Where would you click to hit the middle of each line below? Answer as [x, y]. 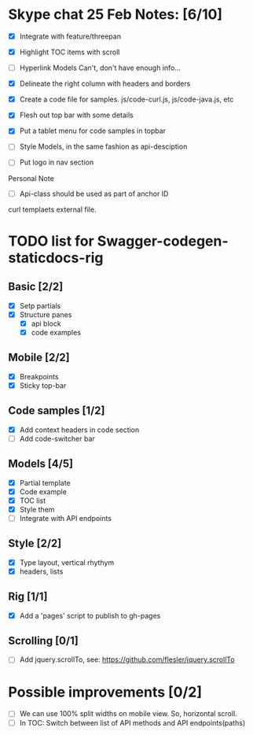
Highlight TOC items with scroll [70, 52]
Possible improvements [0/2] [105, 692]
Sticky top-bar [43, 385]
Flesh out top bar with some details [76, 115]
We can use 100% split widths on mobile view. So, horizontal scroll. [128, 714]
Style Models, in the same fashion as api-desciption [103, 146]
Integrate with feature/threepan [70, 36]
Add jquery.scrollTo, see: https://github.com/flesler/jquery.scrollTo [127, 659]
